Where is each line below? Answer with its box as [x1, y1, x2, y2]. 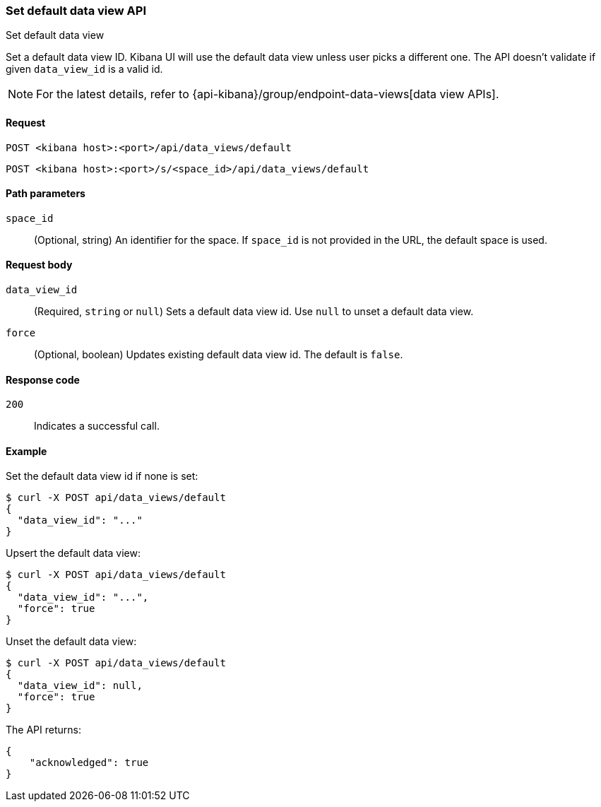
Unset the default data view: [6, 635, 137, 648]
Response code [6, 373, 80, 386]
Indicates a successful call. [34, 420, 160, 432]
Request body [6, 259, 73, 271]
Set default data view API [6, 4, 146, 18]
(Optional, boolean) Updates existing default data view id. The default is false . [34, 348, 403, 361]
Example [6, 444, 47, 457]
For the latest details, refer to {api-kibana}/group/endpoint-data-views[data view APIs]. [36, 87, 499, 102]
